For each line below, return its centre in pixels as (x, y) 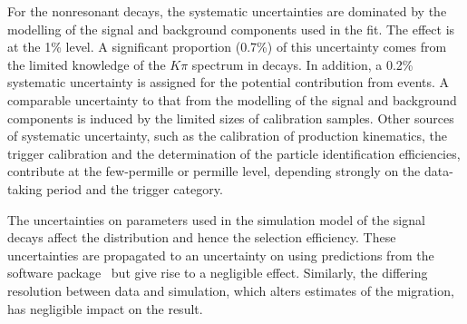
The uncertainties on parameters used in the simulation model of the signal (216, 219)
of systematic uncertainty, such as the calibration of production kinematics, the (228, 136)
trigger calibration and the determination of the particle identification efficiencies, (234, 153)
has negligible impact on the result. (105, 308)
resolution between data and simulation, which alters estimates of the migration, (231, 290)
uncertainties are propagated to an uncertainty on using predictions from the (221, 255)
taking (25, 188)
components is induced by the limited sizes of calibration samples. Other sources (231, 118)
